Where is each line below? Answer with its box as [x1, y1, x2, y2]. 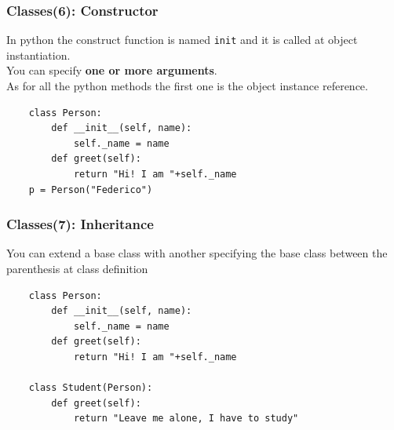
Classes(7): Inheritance [6, 214, 154, 234]
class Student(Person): [28, 382, 153, 394]
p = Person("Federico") [28, 184, 153, 195]
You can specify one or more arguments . [6, 62, 217, 78]
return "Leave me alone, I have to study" [73, 413, 299, 425]
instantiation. [6, 46, 71, 63]
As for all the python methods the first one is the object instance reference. [6, 78, 368, 94]
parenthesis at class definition [6, 261, 148, 277]
